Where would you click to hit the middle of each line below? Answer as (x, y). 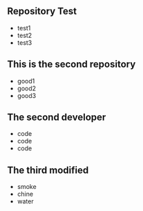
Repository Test (42, 11)
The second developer (57, 118)
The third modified (48, 170)
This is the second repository (71, 64)
